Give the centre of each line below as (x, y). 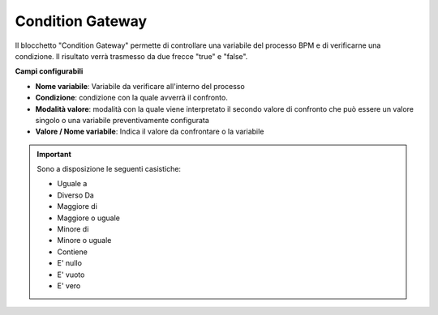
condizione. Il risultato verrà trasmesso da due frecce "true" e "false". (131, 56)
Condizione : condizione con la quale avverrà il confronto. (132, 98)
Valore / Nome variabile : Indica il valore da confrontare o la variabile (150, 132)
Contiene (73, 252)
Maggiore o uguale (89, 218)
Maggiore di (77, 206)
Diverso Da (76, 195)
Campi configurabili (49, 71)
